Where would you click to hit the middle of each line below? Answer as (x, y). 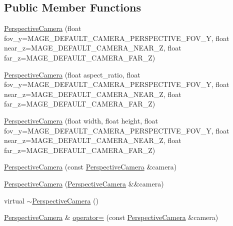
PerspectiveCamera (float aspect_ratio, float (72, 74)
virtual (14, 200)
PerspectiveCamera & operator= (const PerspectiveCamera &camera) (111, 217)
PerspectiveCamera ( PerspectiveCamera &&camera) (84, 183)
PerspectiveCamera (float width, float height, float (81, 120)
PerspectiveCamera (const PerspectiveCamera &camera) (90, 167)
